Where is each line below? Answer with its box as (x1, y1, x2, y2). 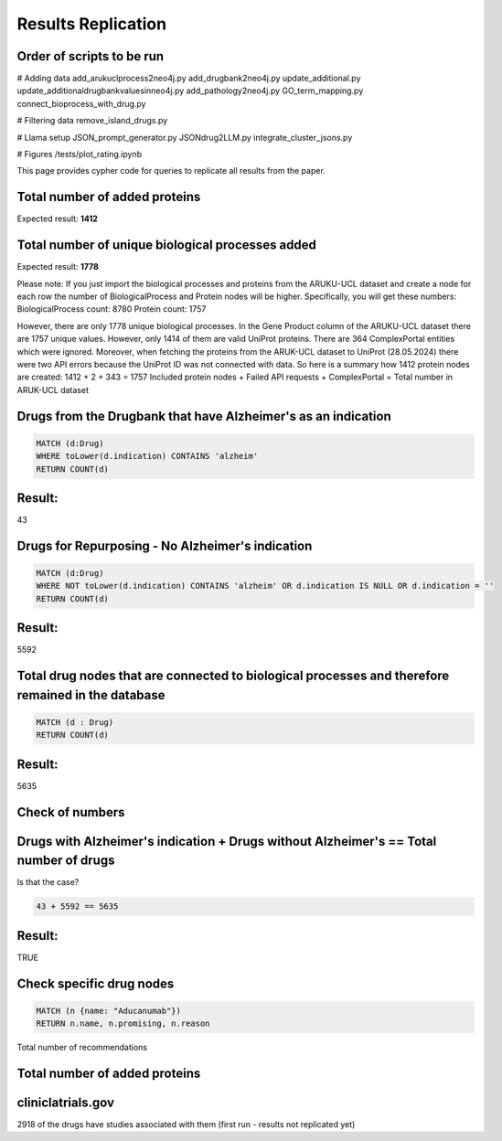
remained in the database (16, 687, 166, 703)
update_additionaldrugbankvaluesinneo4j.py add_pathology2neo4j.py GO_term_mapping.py (16, 85, 364, 96)
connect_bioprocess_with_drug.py (16, 98, 146, 109)
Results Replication (16, 14, 167, 34)
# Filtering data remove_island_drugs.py (16, 115, 168, 126)
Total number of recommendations (16, 1042, 148, 1053)
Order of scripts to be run (16, 48, 165, 64)
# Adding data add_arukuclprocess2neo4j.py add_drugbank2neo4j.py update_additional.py (16, 73, 361, 84)
